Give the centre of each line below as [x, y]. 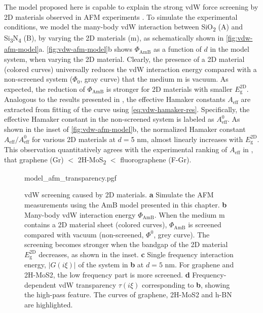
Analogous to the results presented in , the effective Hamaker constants [115, 99]
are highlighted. [49, 304]
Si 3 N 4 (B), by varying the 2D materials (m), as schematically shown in [114, 39]
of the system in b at [111, 265]
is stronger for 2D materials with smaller [169, 89]
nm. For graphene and [199, 265]
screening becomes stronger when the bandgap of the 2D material [126, 244]
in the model [230, 49]
